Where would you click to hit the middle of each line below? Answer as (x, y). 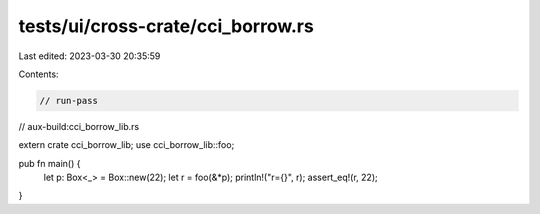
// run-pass (69, 100)
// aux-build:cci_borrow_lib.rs (79, 126)
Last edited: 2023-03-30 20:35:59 (89, 56)
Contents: (38, 74)
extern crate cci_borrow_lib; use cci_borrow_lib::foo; (126, 145)
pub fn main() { (49, 163)
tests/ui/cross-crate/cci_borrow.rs (166, 26)
